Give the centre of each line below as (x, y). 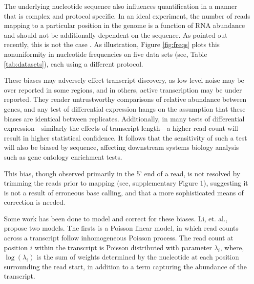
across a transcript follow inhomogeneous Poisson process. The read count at (119, 238)
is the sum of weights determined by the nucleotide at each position (138, 257)
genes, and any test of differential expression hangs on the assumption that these (125, 108)
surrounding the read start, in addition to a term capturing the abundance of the (126, 266)
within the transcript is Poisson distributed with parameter (123, 247)
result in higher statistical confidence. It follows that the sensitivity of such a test (126, 137)
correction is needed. (35, 202)
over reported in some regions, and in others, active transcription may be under (123, 89)
